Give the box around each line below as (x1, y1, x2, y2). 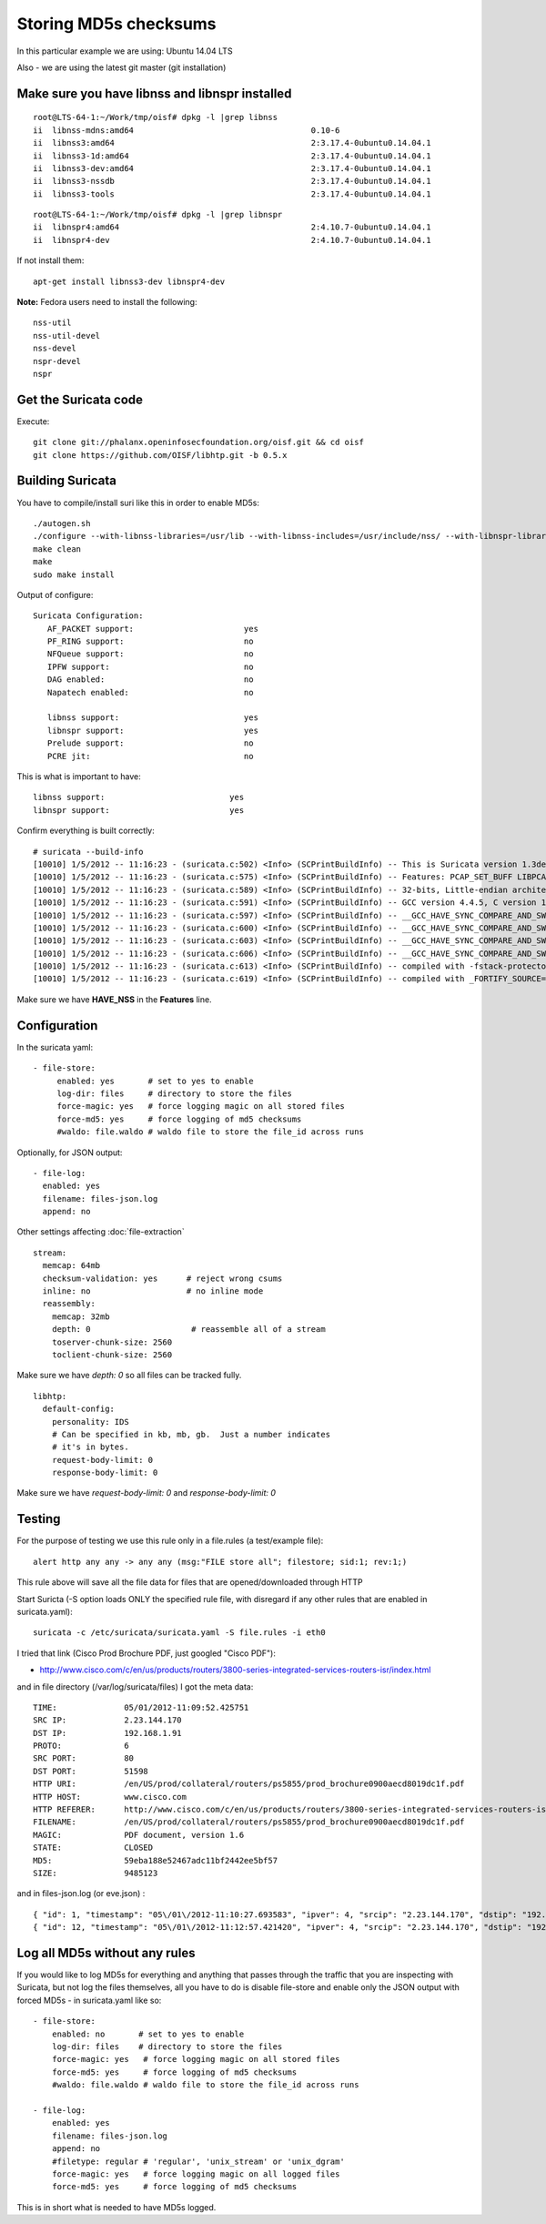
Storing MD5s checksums (16, 14, 217, 34)
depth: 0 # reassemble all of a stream (51, 1325, 327, 1335)
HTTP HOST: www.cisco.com (33, 1792, 187, 1802)
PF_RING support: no (46, 636, 254, 646)
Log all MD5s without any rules (16, 1945, 196, 1961)
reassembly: (42, 1298, 96, 1309)
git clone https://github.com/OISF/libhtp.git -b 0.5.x (33, 450, 288, 460)
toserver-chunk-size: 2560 (51, 1336, 173, 1347)
